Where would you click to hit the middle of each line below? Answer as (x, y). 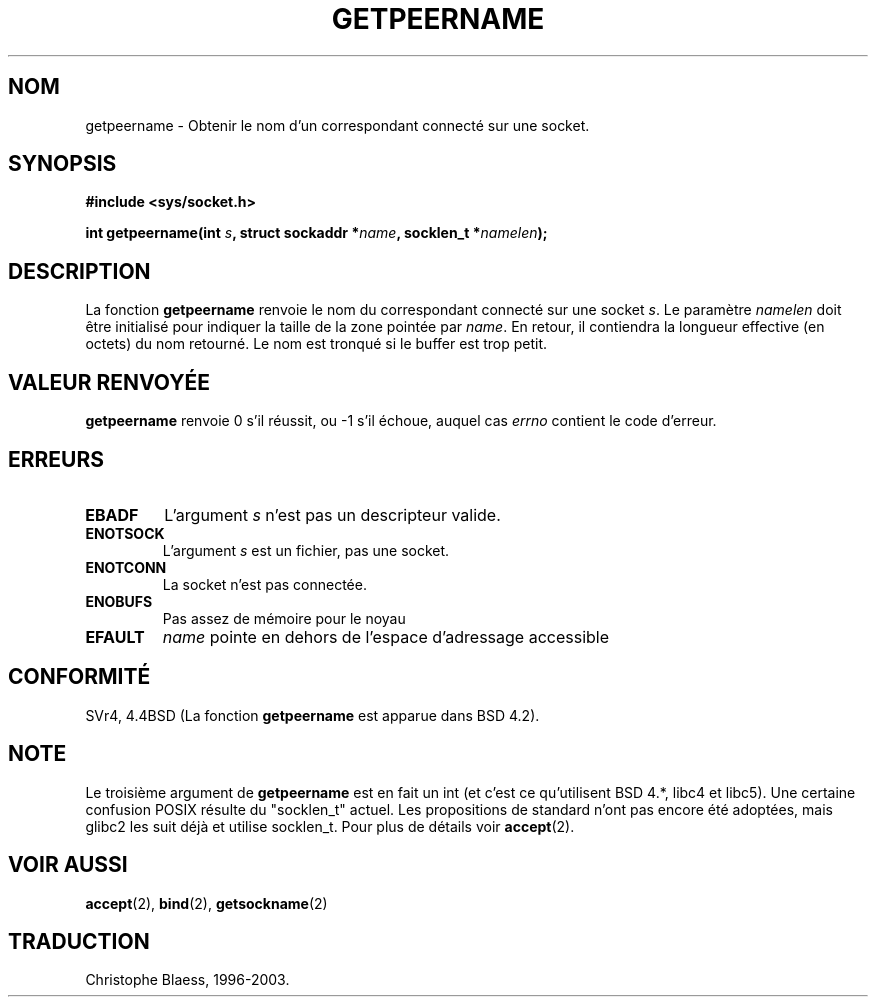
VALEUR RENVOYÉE (109, 382)
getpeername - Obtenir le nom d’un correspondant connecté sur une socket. (337, 125)
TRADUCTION (79, 941)
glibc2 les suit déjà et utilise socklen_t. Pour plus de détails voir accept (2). (330, 826)
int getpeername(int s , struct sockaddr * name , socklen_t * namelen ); (316, 233)
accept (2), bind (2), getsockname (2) (206, 903)
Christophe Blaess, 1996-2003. (187, 980)
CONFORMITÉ (79, 677)
